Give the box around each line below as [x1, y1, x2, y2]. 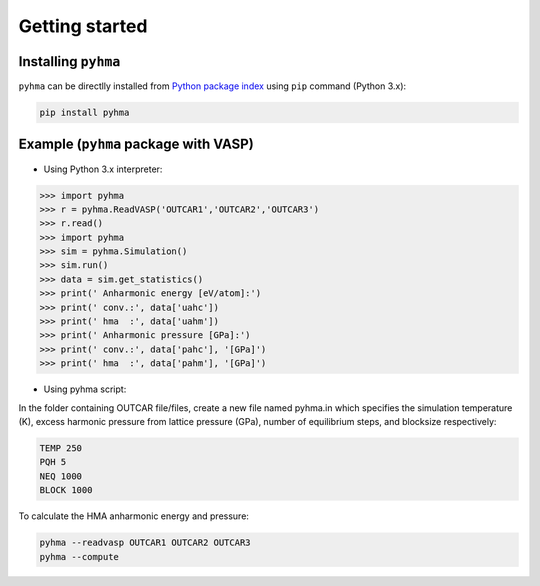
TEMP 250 [39, 442, 83, 454]
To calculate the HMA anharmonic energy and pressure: [18, 510, 250, 522]
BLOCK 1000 [39, 485, 93, 496]
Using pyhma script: [43, 383, 127, 395]
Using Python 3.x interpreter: [43, 163, 163, 175]
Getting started [18, 15, 148, 37]
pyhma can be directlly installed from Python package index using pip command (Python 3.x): [18, 80, 407, 92]
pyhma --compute [39, 551, 120, 562]
